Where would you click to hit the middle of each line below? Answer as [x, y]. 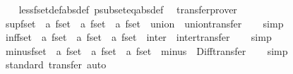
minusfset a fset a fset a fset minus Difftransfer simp [146, 50]
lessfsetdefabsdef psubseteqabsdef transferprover [128, 9]
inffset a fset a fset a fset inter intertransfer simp [138, 37]
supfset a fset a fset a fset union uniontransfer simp [144, 23]
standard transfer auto [56, 64]
